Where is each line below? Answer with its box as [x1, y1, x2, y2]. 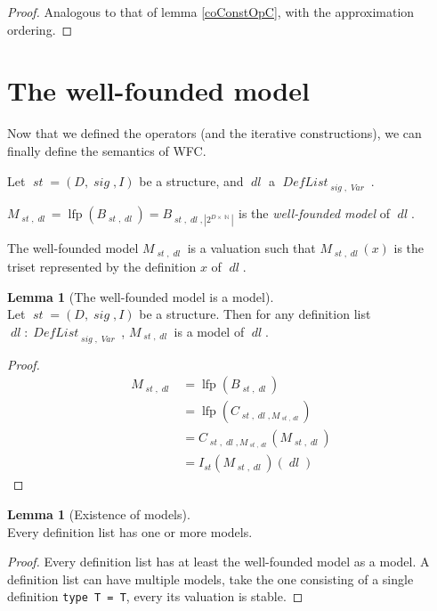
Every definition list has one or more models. [7, 522, 253, 541]
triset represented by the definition [7, 257, 197, 275]
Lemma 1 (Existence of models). [7, 504, 190, 523]
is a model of [174, 322, 245, 340]
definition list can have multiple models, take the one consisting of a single [7, 569, 414, 588]
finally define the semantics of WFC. [7, 141, 206, 159]
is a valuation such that [187, 239, 316, 257]
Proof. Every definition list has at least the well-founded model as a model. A [7, 552, 430, 571]
